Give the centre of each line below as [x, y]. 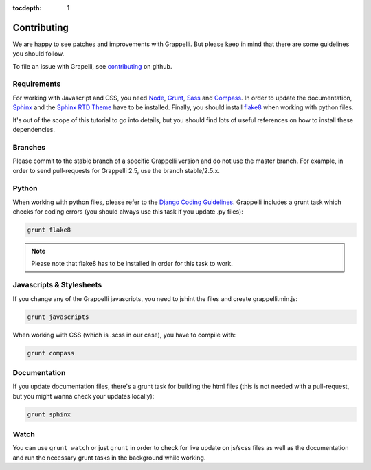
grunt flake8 [49, 230]
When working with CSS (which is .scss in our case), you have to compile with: [124, 335]
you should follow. [38, 54]
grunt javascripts [58, 317]
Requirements [37, 84]
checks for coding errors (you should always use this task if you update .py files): [128, 212]
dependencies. [34, 130]
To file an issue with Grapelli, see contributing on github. [92, 66]
